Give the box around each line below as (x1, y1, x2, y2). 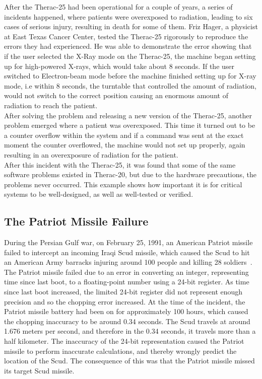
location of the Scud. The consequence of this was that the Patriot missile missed (4, 355, 255, 366)
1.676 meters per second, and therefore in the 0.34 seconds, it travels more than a (4, 326, 256, 336)
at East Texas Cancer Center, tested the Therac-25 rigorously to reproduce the (4, 31, 248, 41)
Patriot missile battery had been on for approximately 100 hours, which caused (4, 306, 248, 317)
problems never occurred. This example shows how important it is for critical (4, 179, 242, 189)
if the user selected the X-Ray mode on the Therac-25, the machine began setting (4, 50, 256, 61)
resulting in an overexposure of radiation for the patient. (4, 149, 178, 160)
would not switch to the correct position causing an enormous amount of (4, 90, 228, 101)
